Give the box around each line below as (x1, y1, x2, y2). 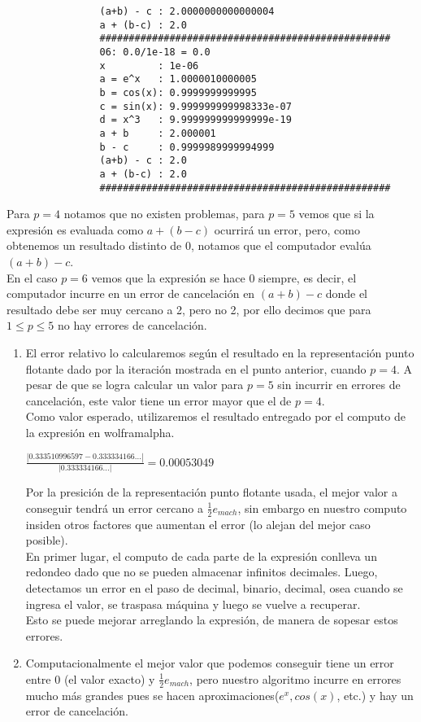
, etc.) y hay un (336, 686, 414, 703)
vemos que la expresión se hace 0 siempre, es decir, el (91, 269, 357, 286)
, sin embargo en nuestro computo (237, 499, 407, 516)
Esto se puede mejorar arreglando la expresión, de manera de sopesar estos (25, 611, 398, 628)
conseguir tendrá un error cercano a (25, 499, 203, 516)
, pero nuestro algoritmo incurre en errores (189, 670, 401, 687)
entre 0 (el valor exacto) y (25, 670, 155, 687)
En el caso (7, 269, 58, 286)
